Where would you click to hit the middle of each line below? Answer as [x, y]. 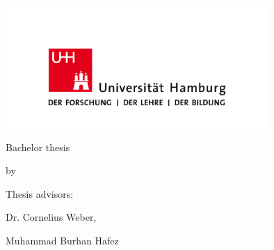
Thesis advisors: [40, 193]
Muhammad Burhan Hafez [62, 241]
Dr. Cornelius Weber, [51, 217]
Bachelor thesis [38, 147]
